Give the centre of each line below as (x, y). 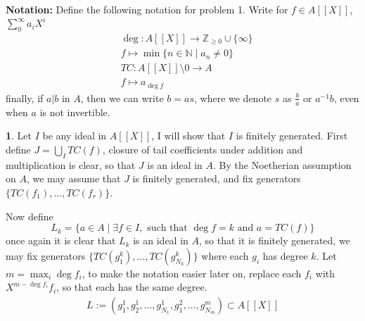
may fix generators (46, 255)
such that (167, 228)
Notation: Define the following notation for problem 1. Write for (147, 9)
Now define (30, 216)
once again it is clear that (61, 240)
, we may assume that (73, 178)
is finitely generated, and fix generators (217, 178)
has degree (285, 255)
